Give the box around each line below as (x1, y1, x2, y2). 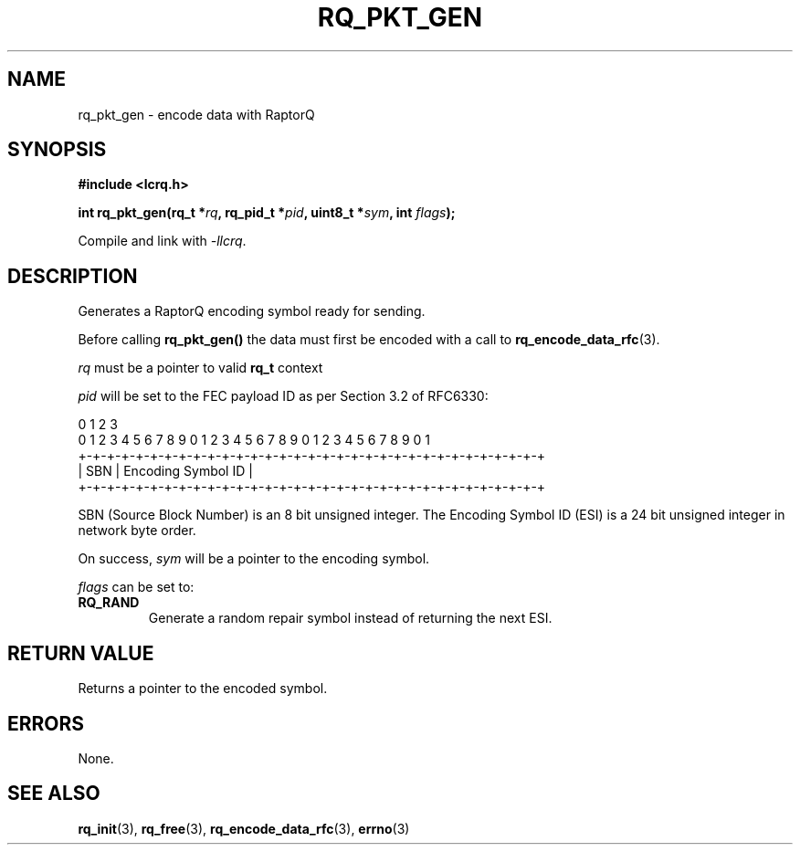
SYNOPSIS (7, 138, 107, 162)
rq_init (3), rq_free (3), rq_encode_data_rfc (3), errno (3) (78, 820, 410, 836)
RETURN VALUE (7, 641, 154, 665)
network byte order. (78, 522, 196, 539)
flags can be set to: (78, 579, 195, 595)
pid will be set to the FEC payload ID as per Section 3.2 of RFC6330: (78, 388, 489, 405)
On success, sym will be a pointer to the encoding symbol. (78, 551, 430, 567)
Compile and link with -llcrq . (78, 233, 247, 249)
